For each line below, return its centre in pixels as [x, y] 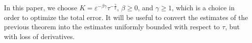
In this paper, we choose [41, 7]
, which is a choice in [203, 7]
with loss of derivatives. [39, 36]
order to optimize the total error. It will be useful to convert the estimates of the [126, 17]
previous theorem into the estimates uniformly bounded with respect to [112, 27]
